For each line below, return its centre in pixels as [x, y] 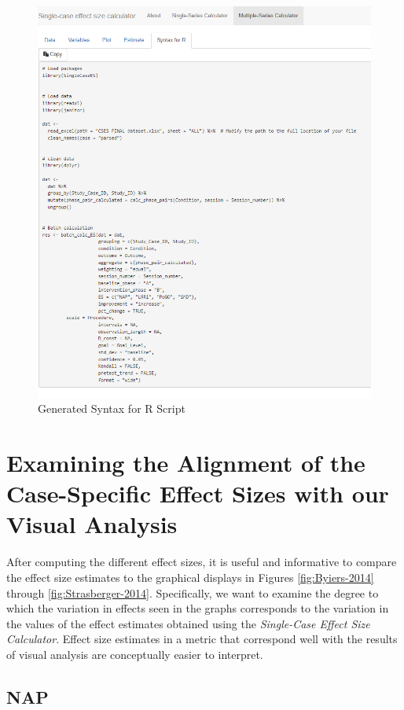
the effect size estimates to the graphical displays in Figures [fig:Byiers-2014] [190, 577]
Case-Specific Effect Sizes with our [198, 493]
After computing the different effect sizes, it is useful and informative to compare [202, 562]
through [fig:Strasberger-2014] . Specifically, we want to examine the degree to [193, 592]
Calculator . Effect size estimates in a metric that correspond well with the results [202, 639]
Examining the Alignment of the [186, 463]
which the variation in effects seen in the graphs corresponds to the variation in [198, 608]
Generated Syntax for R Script [112, 408]
